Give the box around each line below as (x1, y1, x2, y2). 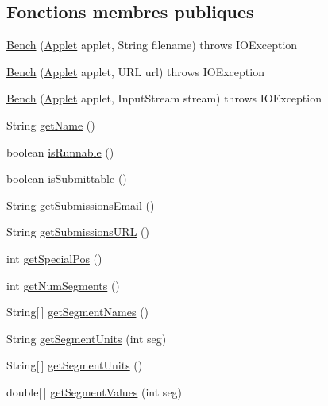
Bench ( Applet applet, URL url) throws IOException (6, 63, 264, 79)
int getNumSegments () (6, 276, 120, 293)
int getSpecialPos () (6, 249, 102, 266)
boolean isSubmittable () (6, 170, 127, 187)
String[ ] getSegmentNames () (6, 304, 149, 320)
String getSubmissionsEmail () (6, 196, 155, 213)
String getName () (6, 116, 95, 133)
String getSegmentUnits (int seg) (6, 330, 167, 346)
